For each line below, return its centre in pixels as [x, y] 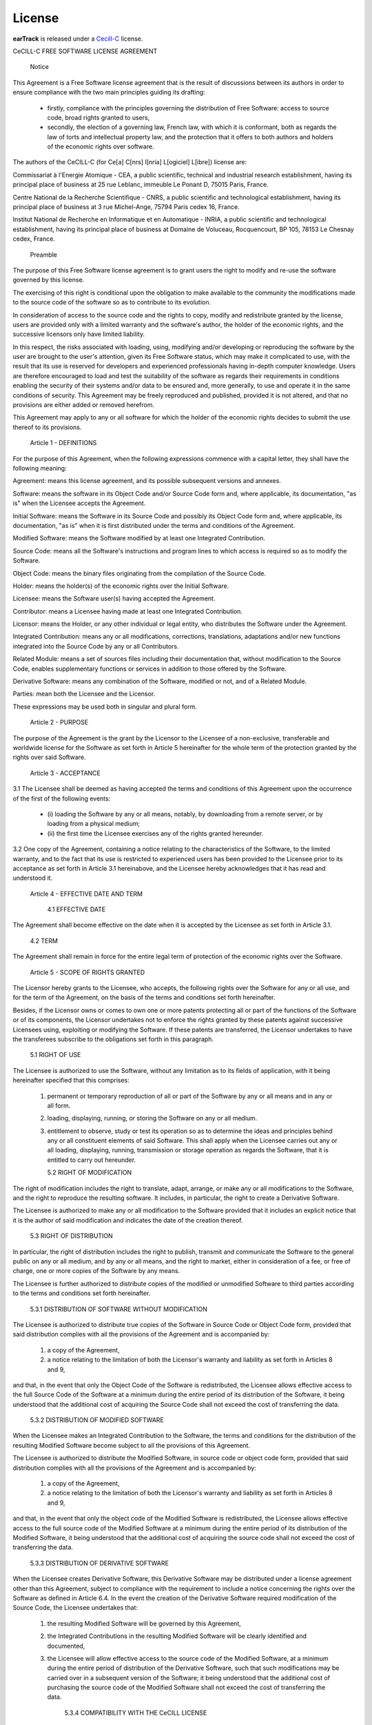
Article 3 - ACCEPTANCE [65, 773]
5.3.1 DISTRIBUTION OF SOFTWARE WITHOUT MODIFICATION [119, 1309]
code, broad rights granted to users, [99, 117]
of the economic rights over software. [101, 147]
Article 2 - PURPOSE [59, 722]
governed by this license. [49, 280]
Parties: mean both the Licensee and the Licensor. [84, 694]
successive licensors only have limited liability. [79, 334]
